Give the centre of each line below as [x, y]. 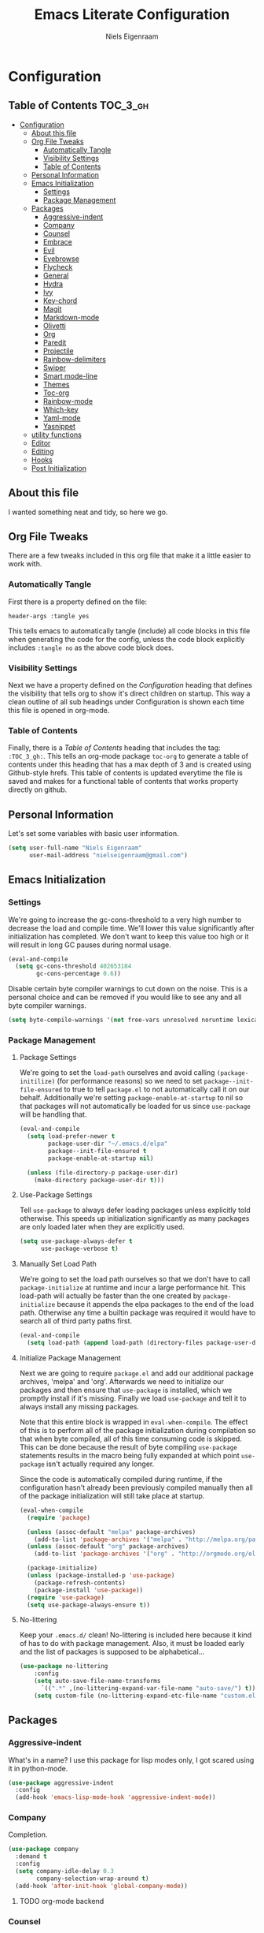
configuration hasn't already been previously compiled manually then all [136, 1487]
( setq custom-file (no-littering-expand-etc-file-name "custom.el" [147, 1696]
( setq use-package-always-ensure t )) [89, 1605]
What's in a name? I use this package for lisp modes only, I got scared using [131, 1759]
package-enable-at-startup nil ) [101, 1158]
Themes [56, 384]
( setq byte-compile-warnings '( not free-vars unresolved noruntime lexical [135, 1020]
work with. [25, 564]
